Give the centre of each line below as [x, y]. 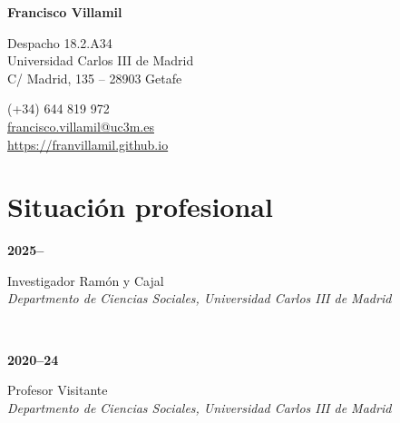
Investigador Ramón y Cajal [86, 280]
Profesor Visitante [58, 390]
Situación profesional [140, 207]
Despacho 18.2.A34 [60, 42]
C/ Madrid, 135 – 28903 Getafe [95, 78]
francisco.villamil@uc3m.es [81, 126]
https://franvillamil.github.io [88, 144]
